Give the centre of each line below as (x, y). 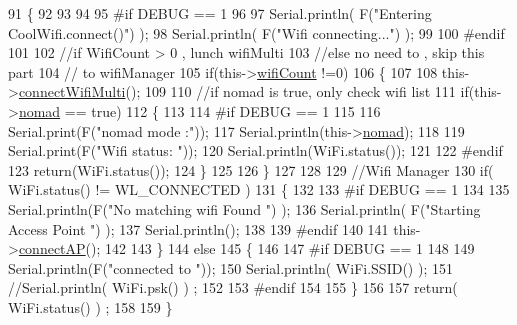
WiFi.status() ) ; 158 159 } (90, 306)
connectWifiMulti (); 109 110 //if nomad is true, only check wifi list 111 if (243, 91)
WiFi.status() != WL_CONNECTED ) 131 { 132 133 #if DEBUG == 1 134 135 (259, 189)
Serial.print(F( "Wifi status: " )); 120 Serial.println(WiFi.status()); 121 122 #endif (255, 150)
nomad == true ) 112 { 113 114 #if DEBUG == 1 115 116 (199, 110)
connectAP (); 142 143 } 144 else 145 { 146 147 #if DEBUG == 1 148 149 (246, 248)
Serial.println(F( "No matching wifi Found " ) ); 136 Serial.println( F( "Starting (244, 208)
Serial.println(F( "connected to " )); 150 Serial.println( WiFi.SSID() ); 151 (230, 267)
